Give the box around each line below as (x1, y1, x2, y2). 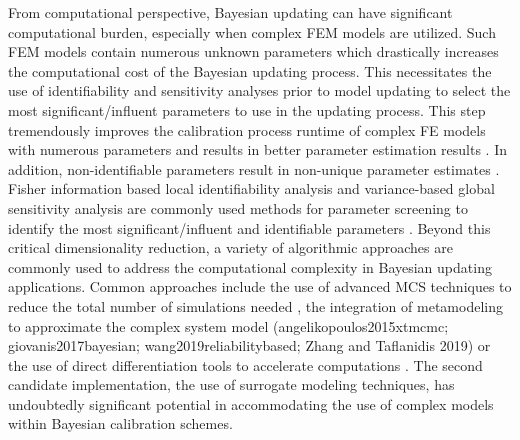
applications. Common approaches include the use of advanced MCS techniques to (8, 276, 512, 297)
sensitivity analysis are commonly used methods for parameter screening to (8, 197, 468, 218)
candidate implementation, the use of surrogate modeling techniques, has (8, 374, 455, 395)
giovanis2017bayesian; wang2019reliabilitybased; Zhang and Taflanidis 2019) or (8, 335, 491, 356)
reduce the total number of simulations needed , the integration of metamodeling (8, 295, 503, 316)
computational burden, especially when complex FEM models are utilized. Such (8, 21, 496, 42)
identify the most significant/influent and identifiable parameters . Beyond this (8, 217, 491, 238)
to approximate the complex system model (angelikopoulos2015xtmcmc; (8, 315, 449, 336)
